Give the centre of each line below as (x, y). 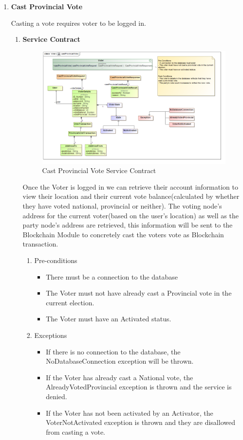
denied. (56, 396)
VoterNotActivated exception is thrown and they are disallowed (140, 422)
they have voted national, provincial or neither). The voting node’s (122, 206)
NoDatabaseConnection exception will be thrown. (120, 361)
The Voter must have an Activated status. (109, 319)
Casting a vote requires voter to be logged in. (78, 23)
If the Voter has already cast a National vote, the (120, 377)
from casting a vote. (76, 431)
